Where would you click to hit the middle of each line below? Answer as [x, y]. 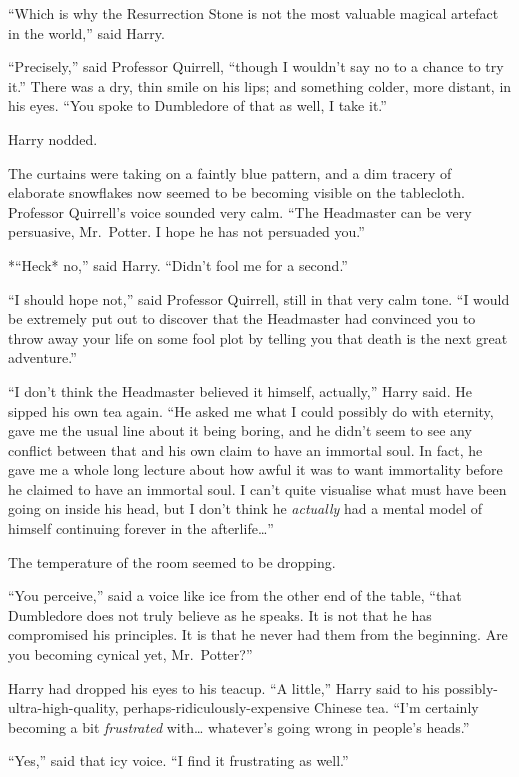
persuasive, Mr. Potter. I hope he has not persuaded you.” [186, 231]
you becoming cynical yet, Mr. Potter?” [130, 654]
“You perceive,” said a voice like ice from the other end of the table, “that [235, 595]
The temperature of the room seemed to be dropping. [172, 561]
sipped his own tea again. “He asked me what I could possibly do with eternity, [251, 410]
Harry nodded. [53, 138]
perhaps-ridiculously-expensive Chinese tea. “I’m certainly [301, 707]
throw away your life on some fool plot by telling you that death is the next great [258, 337]
